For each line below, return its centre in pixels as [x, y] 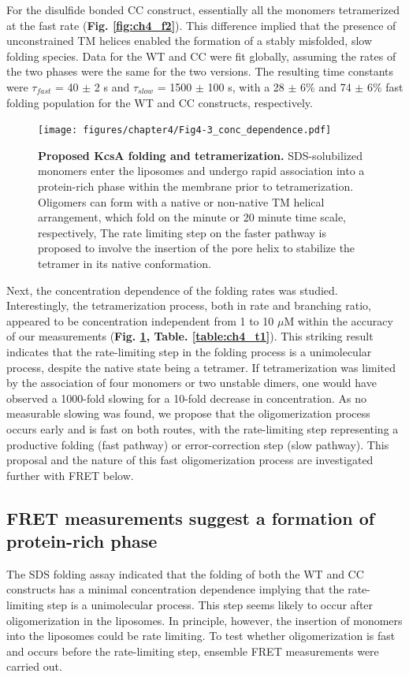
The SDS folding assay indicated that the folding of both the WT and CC [185, 573]
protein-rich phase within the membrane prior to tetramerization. [196, 186]
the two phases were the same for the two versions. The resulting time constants [200, 71]
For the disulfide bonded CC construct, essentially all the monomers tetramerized [203, 9]
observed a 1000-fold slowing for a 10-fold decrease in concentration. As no [187, 398]
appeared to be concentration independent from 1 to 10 [140, 320]
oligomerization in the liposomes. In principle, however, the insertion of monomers [204, 620]
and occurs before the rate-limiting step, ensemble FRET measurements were [193, 651]
